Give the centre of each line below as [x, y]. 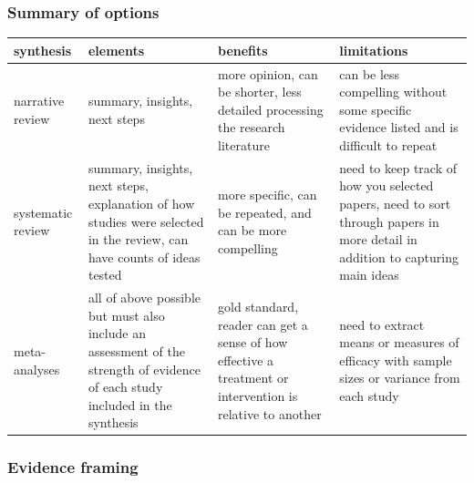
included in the [130, 404]
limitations [374, 50]
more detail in [378, 239]
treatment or [253, 378]
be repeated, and [265, 212]
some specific [376, 109]
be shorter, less [260, 92]
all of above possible [144, 298]
